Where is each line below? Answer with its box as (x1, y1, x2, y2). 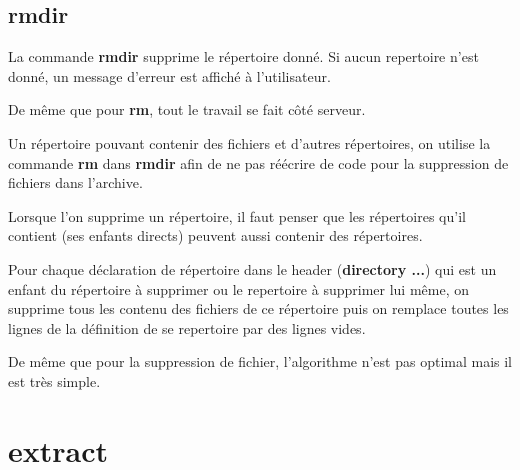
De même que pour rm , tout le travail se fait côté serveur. (8, 99, 366, 120)
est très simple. (8, 370, 101, 391)
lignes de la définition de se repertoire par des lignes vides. (8, 317, 366, 338)
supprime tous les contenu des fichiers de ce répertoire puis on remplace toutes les (8, 298, 509, 319)
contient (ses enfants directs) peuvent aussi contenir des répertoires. (8, 225, 423, 246)
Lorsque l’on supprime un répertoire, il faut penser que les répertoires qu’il (8, 205, 466, 226)
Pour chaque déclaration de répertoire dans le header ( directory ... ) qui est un (8, 258, 497, 279)
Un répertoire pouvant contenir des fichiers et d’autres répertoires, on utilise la (8, 132, 491, 153)
